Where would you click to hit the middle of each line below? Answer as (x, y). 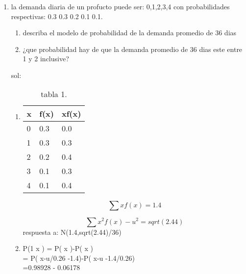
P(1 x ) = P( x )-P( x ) (58, 248)
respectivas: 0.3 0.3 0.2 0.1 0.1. (57, 16)
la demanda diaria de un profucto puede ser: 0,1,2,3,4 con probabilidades (120, 6)
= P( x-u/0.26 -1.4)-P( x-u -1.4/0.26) (79, 258)
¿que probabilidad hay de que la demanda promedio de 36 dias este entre (133, 49)
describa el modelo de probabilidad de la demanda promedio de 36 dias (130, 33)
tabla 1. (54, 94)
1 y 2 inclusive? (46, 59)
